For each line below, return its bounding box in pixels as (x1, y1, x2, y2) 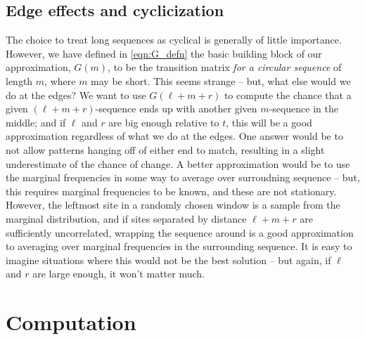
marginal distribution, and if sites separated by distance (6, 211, 247, 225)
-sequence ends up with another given (95, 101, 257, 116)
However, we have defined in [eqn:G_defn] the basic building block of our (6, 46, 322, 60)
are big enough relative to (108, 115, 219, 129)
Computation (6, 308, 136, 336)
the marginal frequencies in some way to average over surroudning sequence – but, (6, 170, 360, 185)
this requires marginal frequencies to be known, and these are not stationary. (6, 183, 337, 198)
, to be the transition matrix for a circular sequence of (108, 60, 342, 74)
